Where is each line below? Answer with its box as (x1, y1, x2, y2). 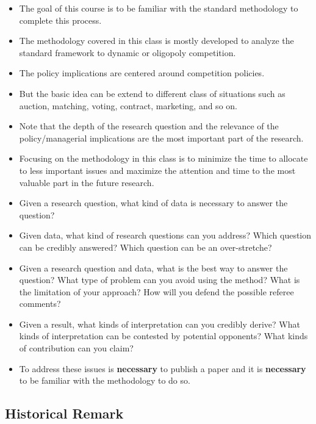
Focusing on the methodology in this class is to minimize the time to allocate (19, 152, 308, 165)
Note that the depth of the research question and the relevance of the (19, 120, 279, 132)
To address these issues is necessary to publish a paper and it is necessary (19, 362, 306, 375)
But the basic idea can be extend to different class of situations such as (19, 87, 285, 99)
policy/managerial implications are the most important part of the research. (19, 131, 304, 144)
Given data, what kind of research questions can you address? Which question (19, 229, 312, 242)
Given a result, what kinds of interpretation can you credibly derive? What (19, 317, 300, 330)
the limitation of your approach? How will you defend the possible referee (19, 285, 294, 298)
